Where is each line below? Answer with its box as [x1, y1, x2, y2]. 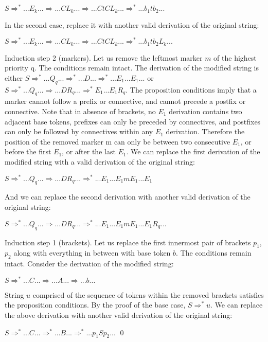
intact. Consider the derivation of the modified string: [5, 258, 174, 269]
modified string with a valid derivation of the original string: [5, 156, 195, 167]
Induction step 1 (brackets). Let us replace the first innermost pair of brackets [5, 237, 251, 247]
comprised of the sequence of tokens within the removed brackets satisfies [32, 289, 264, 300]
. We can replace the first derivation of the [126, 146, 260, 157]
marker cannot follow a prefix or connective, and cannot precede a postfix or [5, 96, 246, 106]
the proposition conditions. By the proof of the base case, [5, 299, 186, 310]
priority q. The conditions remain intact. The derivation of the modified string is [5, 62, 259, 73]
